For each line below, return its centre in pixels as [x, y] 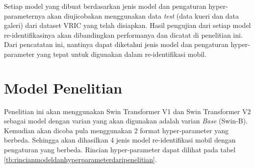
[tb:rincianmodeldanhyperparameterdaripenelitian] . [80, 159]
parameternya [25, 15]
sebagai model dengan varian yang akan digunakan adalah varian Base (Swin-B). [126, 121]
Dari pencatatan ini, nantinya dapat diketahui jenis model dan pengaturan [116, 44]
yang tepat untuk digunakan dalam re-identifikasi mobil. [121, 54]
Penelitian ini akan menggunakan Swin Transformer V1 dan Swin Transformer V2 [127, 111]
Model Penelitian [63, 87]
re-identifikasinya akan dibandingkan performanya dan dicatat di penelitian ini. [123, 35]
